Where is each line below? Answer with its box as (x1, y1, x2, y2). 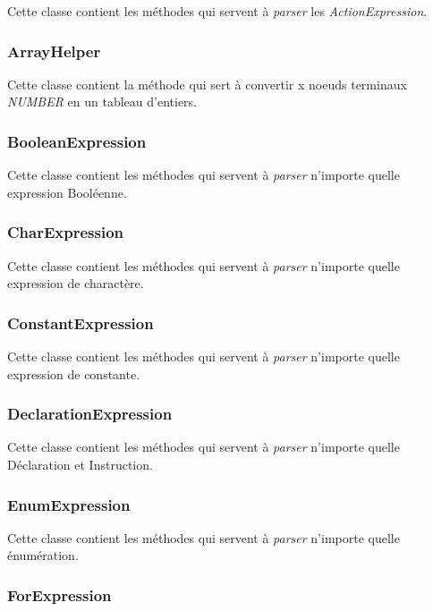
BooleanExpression (7, 130, 147, 152)
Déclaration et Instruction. (7, 455, 153, 474)
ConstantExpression (7, 311, 154, 334)
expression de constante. (7, 364, 140, 383)
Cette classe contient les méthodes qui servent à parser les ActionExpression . (7, 2, 428, 20)
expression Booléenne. (7, 182, 127, 201)
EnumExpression (7, 493, 131, 515)
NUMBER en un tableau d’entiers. (7, 92, 197, 111)
